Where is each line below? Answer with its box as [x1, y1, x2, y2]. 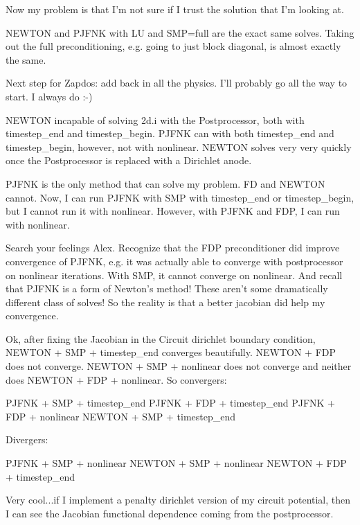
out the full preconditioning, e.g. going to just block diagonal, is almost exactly [6, 39, 341, 53]
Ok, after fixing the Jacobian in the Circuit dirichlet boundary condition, [6, 331, 316, 346]
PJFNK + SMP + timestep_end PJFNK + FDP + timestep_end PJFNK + [6, 395, 335, 410]
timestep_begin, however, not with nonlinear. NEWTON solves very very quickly [6, 139, 352, 154]
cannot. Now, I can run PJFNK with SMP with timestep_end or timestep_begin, [6, 190, 354, 204]
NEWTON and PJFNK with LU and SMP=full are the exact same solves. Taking [6, 25, 354, 39]
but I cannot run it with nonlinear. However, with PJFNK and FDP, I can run [6, 204, 340, 218]
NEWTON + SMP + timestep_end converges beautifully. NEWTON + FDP [6, 345, 336, 359]
